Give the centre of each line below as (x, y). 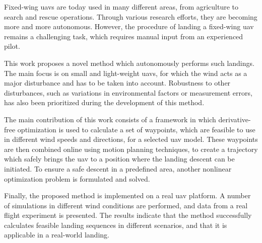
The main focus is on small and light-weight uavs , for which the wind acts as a (126, 73)
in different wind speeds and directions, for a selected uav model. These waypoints (131, 139)
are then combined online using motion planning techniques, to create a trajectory (131, 149)
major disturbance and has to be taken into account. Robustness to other (117, 83)
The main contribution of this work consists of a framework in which (110, 119)
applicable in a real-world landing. (57, 235)
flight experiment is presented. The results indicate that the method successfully (128, 215)
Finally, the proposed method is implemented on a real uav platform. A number (127, 195)
